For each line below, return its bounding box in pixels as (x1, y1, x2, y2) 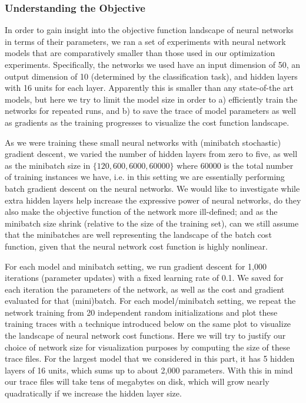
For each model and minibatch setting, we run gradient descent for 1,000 (5, 260, 267, 272)
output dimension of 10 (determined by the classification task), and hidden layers (5, 70, 298, 82)
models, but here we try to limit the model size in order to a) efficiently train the (5, 93, 298, 105)
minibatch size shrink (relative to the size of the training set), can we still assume (5, 217, 299, 229)
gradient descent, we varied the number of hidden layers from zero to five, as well (5, 148, 298, 160)
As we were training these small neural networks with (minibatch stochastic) (5, 136, 281, 148)
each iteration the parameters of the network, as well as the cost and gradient (5, 283, 285, 295)
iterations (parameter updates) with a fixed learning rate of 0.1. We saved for (5, 271, 284, 284)
